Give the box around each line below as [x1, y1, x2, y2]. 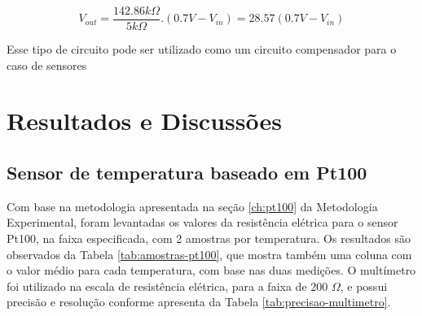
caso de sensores [7, 56, 87, 73]
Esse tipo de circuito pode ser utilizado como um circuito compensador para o [7, 41, 397, 58]
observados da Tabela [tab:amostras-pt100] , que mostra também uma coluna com [7, 245, 412, 262]
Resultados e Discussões [7, 104, 282, 137]
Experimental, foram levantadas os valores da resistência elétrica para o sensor [7, 214, 398, 231]
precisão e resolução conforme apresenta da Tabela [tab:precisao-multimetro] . [7, 293, 391, 310]
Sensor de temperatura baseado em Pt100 [7, 160, 367, 185]
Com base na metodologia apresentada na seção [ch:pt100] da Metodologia [7, 197, 378, 214]
